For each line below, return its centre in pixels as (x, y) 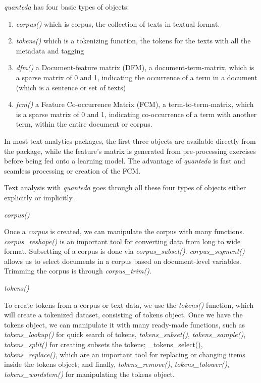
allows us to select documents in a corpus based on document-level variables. (123, 261)
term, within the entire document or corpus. (84, 124)
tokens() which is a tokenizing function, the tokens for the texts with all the (133, 41)
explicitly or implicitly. (39, 197)
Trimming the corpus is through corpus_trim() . (78, 271)
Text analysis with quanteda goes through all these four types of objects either (125, 187)
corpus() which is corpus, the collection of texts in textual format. (118, 23)
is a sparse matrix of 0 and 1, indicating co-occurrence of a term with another (136, 114)
